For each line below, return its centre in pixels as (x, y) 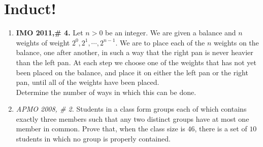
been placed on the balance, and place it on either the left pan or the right (132, 72)
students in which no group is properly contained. (93, 139)
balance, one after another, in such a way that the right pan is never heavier (135, 52)
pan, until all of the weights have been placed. (88, 82)
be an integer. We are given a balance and (171, 33)
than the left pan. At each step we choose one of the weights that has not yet (136, 62)
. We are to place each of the (160, 42)
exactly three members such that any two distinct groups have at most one (133, 118)
